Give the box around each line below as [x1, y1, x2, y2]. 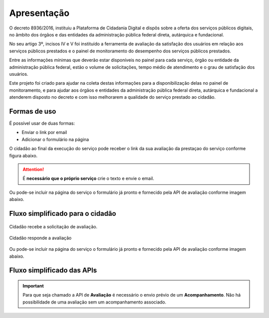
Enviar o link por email [21, 130, 67, 136]
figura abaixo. [9, 153, 38, 159]
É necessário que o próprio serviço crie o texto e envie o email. [22, 175, 154, 181]
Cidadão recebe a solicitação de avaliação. [9, 223, 98, 229]
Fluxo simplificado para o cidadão [9, 209, 117, 218]
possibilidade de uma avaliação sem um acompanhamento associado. [22, 299, 166, 305]
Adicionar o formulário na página [21, 136, 89, 142]
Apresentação [9, 7, 70, 18]
